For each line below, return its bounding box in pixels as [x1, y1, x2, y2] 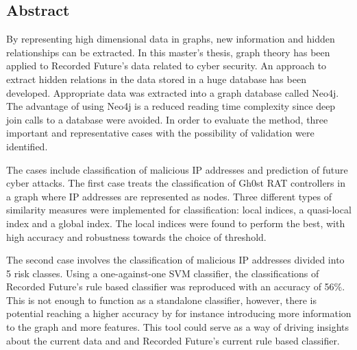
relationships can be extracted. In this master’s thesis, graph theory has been [6, 45, 330, 59]
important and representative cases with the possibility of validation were [6, 126, 315, 140]
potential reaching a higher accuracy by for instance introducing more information [6, 306, 352, 320]
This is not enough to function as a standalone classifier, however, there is [6, 292, 317, 307]
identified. [6, 139, 48, 153]
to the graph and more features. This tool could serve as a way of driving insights [6, 320, 349, 334]
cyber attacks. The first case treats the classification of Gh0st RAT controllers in [6, 176, 345, 190]
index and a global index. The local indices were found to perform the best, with [6, 215, 345, 230]
